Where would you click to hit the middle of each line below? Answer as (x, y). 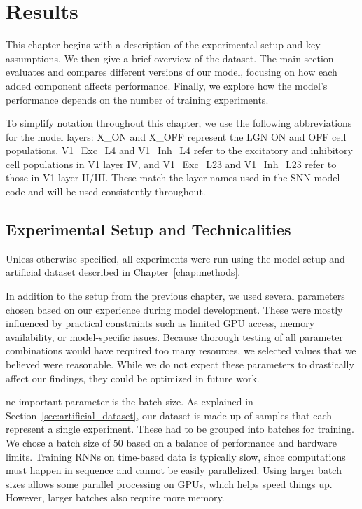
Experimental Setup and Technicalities (148, 229)
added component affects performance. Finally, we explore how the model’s (167, 85)
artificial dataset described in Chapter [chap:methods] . (123, 272)
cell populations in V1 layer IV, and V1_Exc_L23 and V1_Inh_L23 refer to (171, 163)
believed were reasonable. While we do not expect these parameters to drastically (180, 364)
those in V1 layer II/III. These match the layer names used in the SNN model (173, 177)
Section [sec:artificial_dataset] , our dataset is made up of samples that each (169, 415)
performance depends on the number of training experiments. (137, 99)
